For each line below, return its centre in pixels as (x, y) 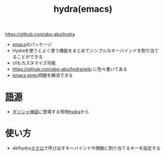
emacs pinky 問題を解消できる (42, 76)
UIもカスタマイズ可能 (34, 63)
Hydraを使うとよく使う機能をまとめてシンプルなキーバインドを (77, 51)
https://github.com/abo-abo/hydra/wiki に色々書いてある (70, 69)
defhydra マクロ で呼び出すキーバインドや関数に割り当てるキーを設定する (86, 148)
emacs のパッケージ (32, 44)
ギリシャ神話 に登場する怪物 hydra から (51, 112)
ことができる (30, 57)
